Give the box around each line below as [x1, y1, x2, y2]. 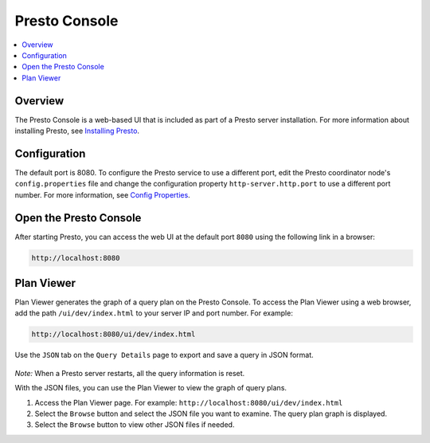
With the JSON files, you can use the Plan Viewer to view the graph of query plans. [14, 383, 287, 393]
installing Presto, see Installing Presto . [14, 126, 139, 135]
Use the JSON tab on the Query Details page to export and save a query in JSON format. [14, 351, 314, 360]
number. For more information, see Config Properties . [14, 190, 190, 199]
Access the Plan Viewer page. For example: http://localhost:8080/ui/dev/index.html [34, 398, 343, 407]
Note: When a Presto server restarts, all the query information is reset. [14, 368, 245, 378]
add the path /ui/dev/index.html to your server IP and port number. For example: [14, 308, 294, 318]
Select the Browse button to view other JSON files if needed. [34, 420, 235, 429]
